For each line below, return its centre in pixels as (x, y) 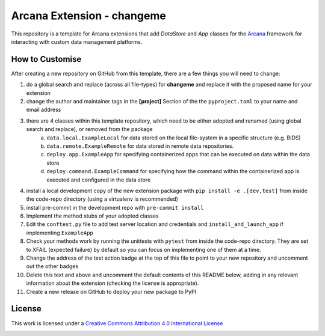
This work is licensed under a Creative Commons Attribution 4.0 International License (117, 323)
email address (44, 110)
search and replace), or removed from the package (89, 129)
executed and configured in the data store (99, 180)
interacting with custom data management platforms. (77, 41)
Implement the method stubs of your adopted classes (92, 216)
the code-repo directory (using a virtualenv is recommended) (102, 199)
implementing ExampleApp (60, 233)
